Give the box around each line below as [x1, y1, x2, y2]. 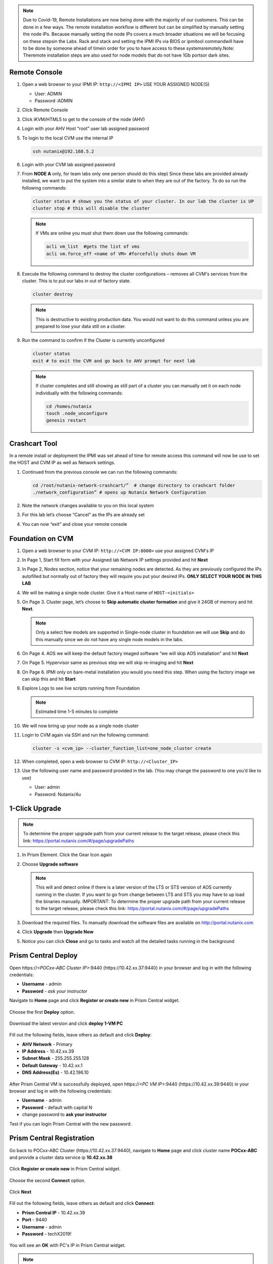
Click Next [9, 1189, 31, 1195]
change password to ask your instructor [22, 1111, 107, 1117]
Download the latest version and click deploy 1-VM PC [9, 1020, 123, 1026]
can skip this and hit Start [22, 676, 76, 682]
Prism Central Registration [9, 1134, 95, 1143]
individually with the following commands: [35, 390, 123, 396]
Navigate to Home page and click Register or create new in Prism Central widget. [9, 998, 180, 1004]
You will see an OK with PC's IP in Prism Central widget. [9, 1242, 126, 1248]
